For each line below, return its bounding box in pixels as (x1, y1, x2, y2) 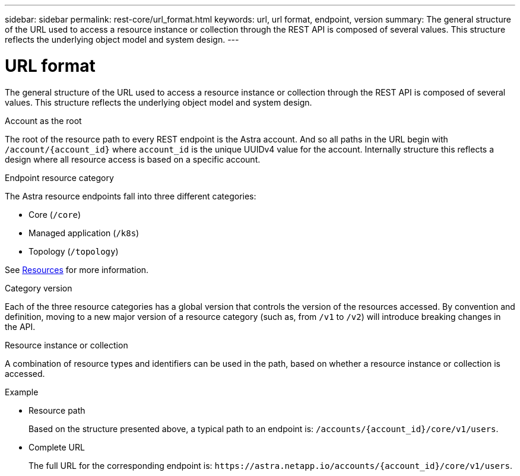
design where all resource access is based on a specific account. (5, 154, 261, 164)
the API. (5, 321, 36, 332)
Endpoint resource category (5, 172, 114, 183)
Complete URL (28, 442, 85, 452)
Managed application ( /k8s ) (28, 227, 139, 238)
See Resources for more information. (5, 264, 149, 275)
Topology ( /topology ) (28, 246, 119, 256)
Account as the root (5, 115, 82, 126)
